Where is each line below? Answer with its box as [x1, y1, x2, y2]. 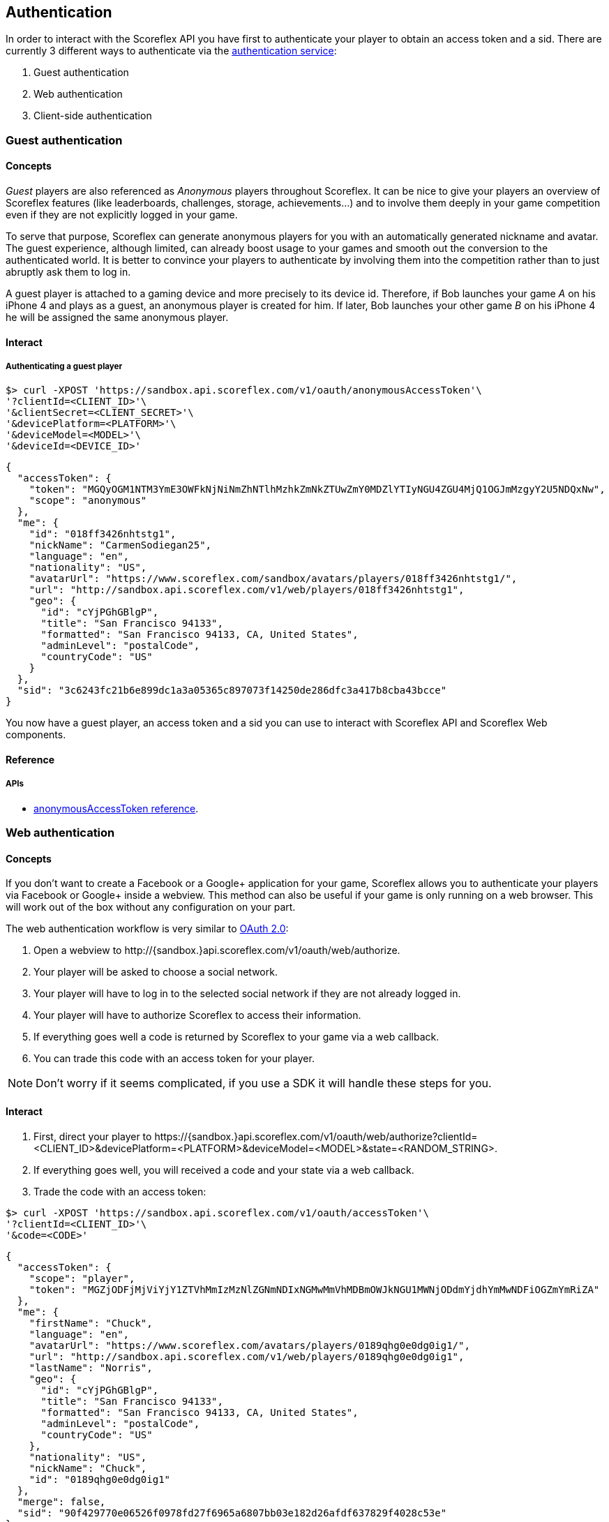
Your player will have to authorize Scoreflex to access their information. [33, 1009, 361, 1022]
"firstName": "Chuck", [29, 1317, 153, 1329]
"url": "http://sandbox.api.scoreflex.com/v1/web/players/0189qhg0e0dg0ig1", [29, 1350, 465, 1362]
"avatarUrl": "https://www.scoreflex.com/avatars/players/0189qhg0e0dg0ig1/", [29, 1339, 470, 1351]
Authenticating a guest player [6, 361, 123, 372]
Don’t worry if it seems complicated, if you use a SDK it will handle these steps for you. [36, 1076, 492, 1091]
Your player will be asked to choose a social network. [33, 966, 278, 978]
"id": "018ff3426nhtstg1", [29, 528, 176, 540]
